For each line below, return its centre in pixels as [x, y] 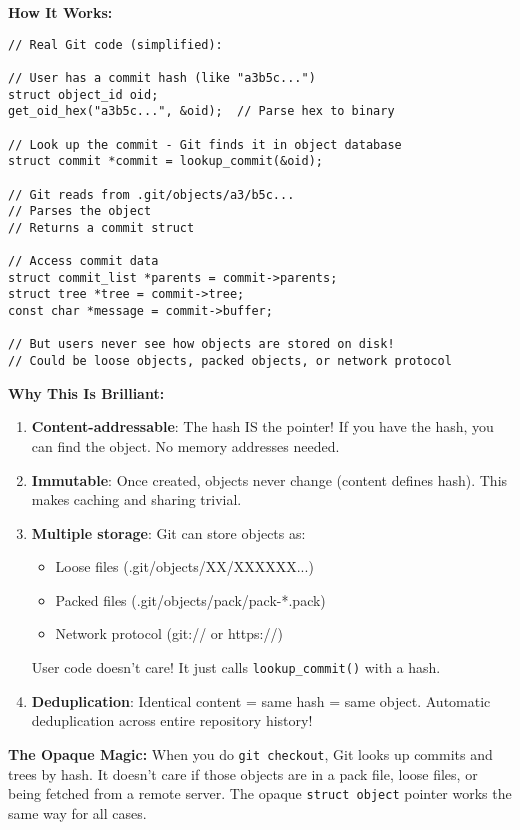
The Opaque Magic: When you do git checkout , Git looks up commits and [250, 753]
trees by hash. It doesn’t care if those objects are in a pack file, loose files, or [243, 773]
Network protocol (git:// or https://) [169, 633]
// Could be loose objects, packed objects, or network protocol [230, 361]
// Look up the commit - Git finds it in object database [205, 144]
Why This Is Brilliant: [86, 392]
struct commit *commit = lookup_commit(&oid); [165, 161]
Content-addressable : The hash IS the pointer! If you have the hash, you [262, 426]
